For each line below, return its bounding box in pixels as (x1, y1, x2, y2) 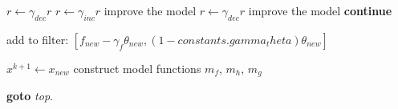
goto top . (6, 87, 53, 104)
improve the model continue (248, 2, 392, 18)
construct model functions (73, 59, 201, 76)
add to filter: (6, 30, 69, 47)
